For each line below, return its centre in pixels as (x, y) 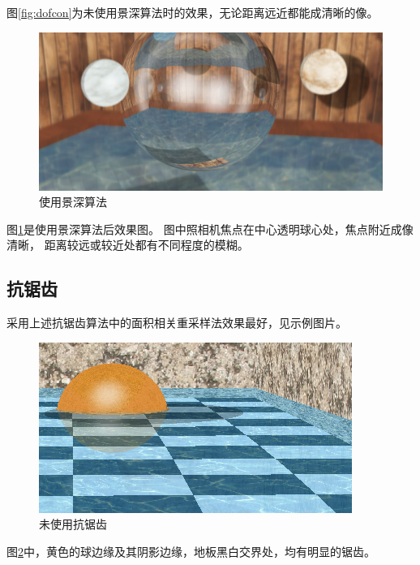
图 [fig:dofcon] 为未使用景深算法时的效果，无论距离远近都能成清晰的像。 (193, 12)
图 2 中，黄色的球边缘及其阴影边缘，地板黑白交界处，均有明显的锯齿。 (191, 551)
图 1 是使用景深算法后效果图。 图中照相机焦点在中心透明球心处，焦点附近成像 (210, 229)
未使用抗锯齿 (73, 524)
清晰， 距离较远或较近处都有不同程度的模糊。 (128, 245)
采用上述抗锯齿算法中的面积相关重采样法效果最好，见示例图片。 (177, 323)
